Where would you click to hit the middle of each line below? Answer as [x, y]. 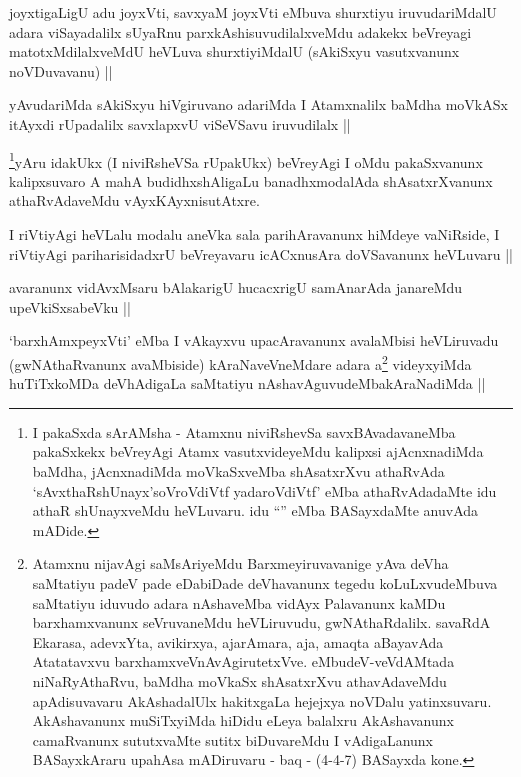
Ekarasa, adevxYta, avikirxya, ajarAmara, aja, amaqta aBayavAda [238, 641]
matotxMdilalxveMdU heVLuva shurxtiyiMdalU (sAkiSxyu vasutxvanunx [234, 51]
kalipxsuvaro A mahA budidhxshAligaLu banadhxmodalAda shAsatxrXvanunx [251, 180]
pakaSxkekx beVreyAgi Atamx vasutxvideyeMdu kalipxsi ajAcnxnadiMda [258, 451]
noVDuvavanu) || [61, 70]
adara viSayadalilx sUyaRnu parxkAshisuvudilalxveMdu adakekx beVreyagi [240, 31]
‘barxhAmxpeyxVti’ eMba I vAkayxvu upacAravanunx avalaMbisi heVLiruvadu [254, 340]
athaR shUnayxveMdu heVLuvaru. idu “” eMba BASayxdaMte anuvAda [255, 510]
